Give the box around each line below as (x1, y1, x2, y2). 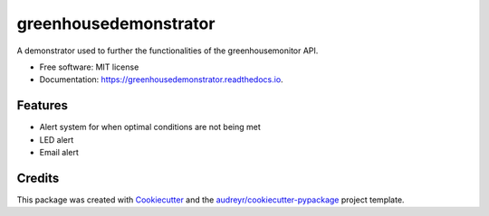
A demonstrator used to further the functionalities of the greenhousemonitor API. (16, 45, 319, 56)
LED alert (39, 134, 74, 145)
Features (16, 98, 68, 113)
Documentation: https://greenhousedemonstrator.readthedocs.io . (39, 74, 284, 85)
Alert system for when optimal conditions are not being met (39, 122, 262, 133)
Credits (16, 170, 60, 185)
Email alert (39, 147, 79, 158)
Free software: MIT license (39, 61, 139, 72)
